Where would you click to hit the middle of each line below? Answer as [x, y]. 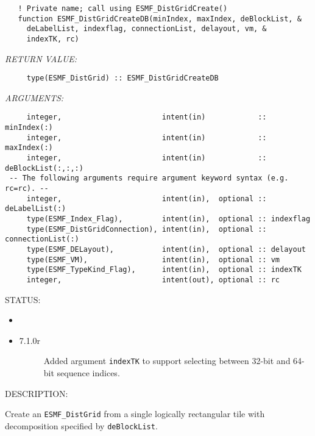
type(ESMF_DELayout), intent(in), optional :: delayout [166, 249]
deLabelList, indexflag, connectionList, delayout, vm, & [147, 29]
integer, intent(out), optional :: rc [153, 280]
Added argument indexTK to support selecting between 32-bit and [167, 361]
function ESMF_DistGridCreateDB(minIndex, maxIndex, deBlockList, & [160, 19]
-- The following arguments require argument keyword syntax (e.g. [149, 178]
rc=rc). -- [27, 189]
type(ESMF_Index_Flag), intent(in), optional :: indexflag [168, 219]
